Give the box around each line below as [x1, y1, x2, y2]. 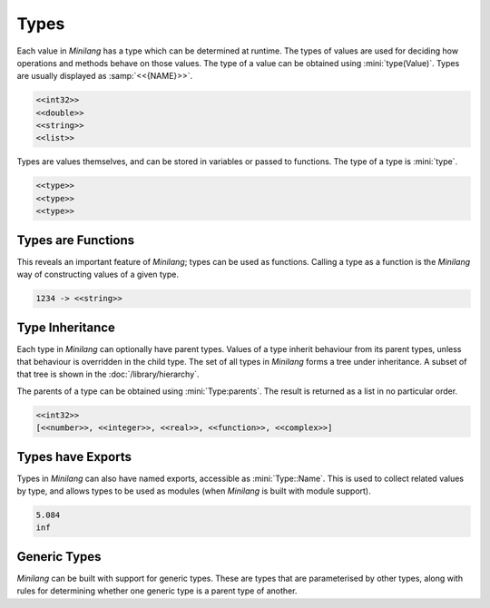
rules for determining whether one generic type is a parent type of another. [16, 585, 298, 596]
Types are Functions [16, 232, 135, 248]
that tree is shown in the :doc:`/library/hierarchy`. [16, 368, 200, 380]
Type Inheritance [16, 319, 115, 335]
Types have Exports [16, 449, 132, 465]
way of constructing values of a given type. [16, 269, 179, 280]
